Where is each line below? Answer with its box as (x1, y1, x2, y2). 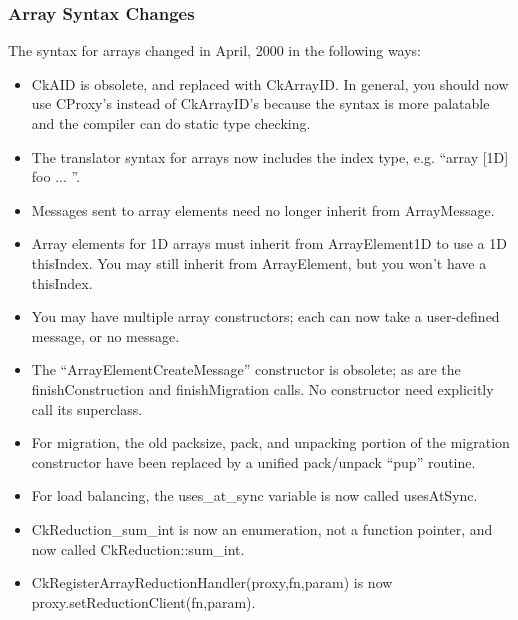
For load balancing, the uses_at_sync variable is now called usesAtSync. (31, 485, 478, 506)
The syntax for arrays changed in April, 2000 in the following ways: (8, 40, 422, 61)
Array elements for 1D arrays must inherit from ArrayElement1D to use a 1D (31, 233, 507, 254)
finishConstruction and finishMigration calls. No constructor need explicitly (31, 378, 494, 399)
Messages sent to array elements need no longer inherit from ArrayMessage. (31, 199, 495, 220)
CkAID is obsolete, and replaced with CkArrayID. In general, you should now (31, 73, 509, 94)
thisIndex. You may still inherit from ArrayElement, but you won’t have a (31, 252, 487, 273)
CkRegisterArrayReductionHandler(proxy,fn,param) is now (31, 572, 393, 593)
